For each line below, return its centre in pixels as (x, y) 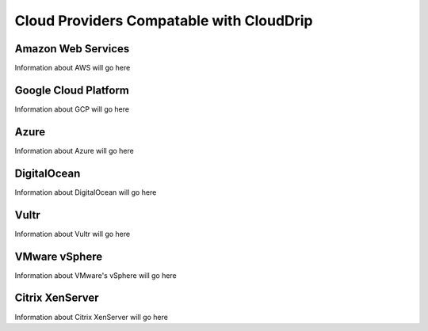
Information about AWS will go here (73, 68)
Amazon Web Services (72, 49)
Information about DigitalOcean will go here (86, 192)
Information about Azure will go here (74, 150)
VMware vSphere (59, 256)
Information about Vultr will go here (73, 234)
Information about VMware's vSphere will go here (96, 275)
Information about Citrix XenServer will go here (91, 317)
